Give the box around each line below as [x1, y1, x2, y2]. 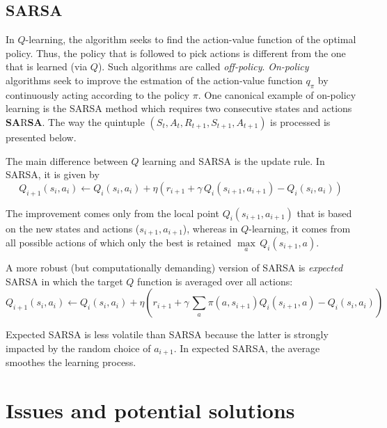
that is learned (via [6, 59, 88, 74]
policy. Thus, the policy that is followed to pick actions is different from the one [6, 45, 346, 60]
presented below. [6, 129, 77, 144]
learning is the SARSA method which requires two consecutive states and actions [6, 101, 352, 116]
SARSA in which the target [6, 274, 123, 288]
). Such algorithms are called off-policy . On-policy [97, 59, 309, 74]
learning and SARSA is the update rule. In [142, 153, 325, 168]
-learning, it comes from [248, 221, 351, 235]
